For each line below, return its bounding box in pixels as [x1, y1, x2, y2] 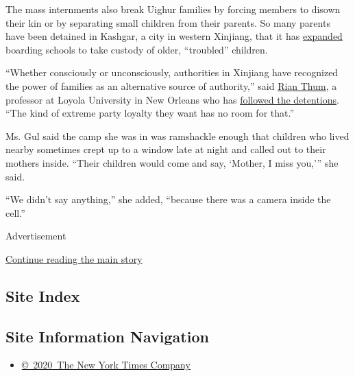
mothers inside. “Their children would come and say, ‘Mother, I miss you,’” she [5, 155, 339, 169]
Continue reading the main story [5, 251, 143, 266]
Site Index [5, 285, 80, 306]
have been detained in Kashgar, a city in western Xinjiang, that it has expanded [5, 29, 343, 43]
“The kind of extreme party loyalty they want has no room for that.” [5, 106, 295, 120]
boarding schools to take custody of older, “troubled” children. [5, 42, 268, 56]
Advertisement [5, 228, 66, 243]
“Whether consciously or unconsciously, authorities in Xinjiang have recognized [5, 65, 339, 80]
